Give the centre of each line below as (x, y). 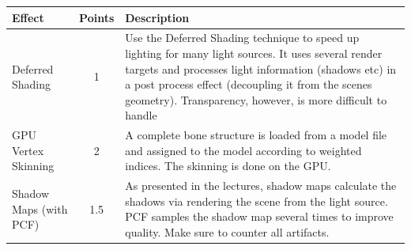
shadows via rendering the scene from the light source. (256, 201)
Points (97, 17)
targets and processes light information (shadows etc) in (261, 68)
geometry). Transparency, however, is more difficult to (256, 99)
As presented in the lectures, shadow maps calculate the (261, 186)
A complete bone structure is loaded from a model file (256, 135)
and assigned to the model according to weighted (243, 150)
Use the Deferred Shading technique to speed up (242, 38)
